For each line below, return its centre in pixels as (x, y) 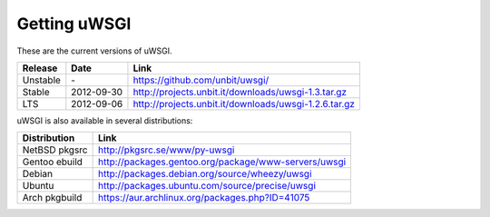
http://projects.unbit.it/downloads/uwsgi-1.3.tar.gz (240, 92)
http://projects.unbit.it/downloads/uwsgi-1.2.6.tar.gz (244, 104)
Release (40, 68)
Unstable (41, 80)
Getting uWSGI (74, 24)
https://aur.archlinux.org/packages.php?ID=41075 (204, 198)
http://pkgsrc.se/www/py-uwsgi (166, 150)
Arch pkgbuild (52, 198)
